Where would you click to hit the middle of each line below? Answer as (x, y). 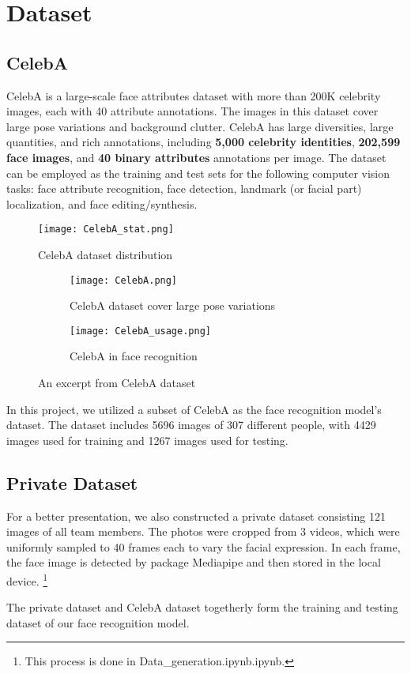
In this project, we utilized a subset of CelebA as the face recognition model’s (194, 409)
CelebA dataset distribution (106, 254)
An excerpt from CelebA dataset (117, 383)
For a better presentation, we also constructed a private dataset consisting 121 (196, 516)
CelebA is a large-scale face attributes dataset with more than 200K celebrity (194, 95)
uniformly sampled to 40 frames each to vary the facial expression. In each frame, (204, 546)
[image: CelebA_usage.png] (140, 331)
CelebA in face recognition (134, 356)
